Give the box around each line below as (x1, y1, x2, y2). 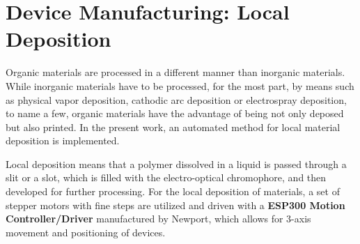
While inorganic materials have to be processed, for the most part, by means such (6, 78, 354, 93)
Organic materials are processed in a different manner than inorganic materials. (6, 65, 345, 79)
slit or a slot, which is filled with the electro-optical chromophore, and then (6, 170, 327, 185)
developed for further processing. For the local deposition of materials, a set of (6, 184, 340, 199)
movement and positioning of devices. (6, 224, 166, 239)
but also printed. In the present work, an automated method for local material (6, 119, 341, 134)
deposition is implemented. (6, 133, 120, 148)
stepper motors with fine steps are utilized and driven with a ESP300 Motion (6, 197, 345, 212)
